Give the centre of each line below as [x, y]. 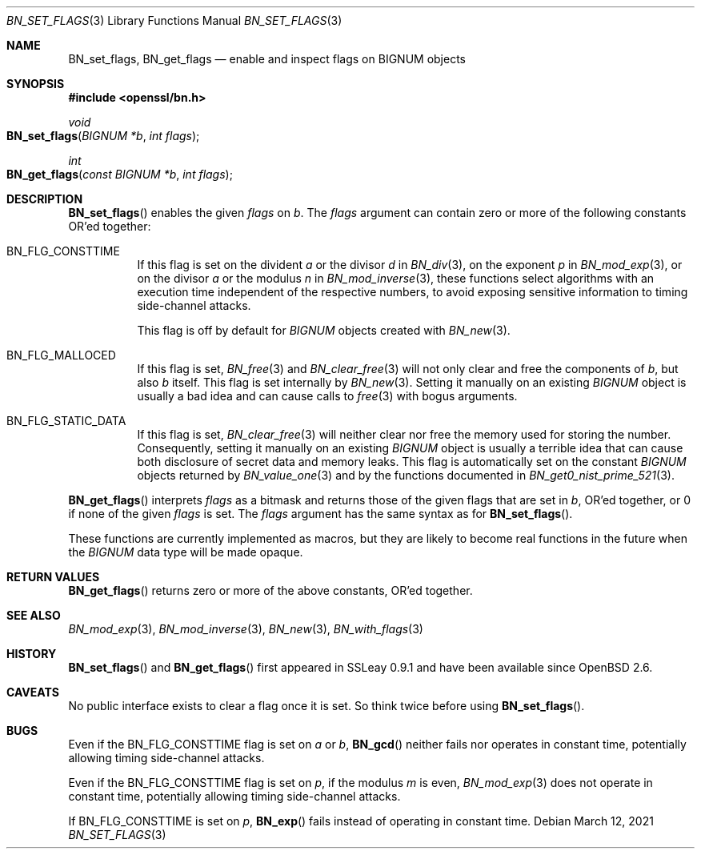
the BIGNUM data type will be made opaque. [186, 552]
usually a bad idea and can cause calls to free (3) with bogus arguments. [327, 396]
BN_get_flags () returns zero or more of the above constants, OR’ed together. [270, 590]
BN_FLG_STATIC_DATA [66, 421]
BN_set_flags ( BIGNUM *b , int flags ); [103, 136]
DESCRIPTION [45, 199]
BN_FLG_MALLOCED [61, 355]
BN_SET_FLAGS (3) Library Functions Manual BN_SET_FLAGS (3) [174, 20]
